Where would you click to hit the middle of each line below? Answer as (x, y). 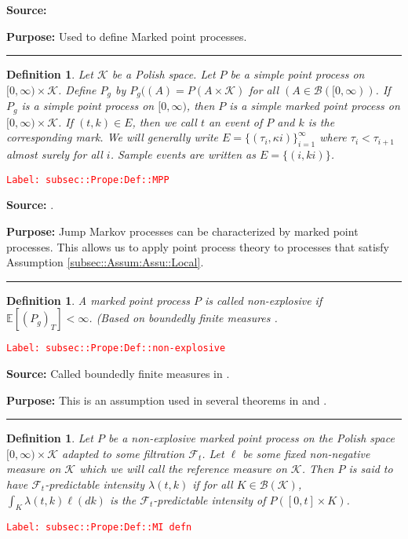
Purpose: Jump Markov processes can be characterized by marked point (182, 231)
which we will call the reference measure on (183, 469)
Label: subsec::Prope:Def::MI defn (99, 528)
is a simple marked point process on (315, 106)
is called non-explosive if (263, 300)
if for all (213, 484)
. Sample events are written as (183, 154)
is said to (371, 469)
